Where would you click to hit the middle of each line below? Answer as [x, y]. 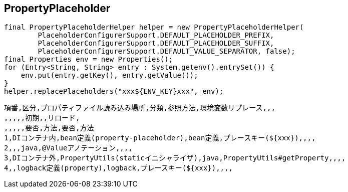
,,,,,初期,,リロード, [42, 118]
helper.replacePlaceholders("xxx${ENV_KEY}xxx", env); [114, 91]
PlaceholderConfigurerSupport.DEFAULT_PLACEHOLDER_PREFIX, [156, 35]
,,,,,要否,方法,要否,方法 [49, 128]
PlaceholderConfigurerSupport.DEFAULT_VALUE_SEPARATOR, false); [166, 51]
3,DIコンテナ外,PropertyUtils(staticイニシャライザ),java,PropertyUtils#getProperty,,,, [175, 158]
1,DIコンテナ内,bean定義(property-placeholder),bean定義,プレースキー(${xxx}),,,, [160, 138]
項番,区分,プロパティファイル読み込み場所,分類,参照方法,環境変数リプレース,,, [140, 108]
